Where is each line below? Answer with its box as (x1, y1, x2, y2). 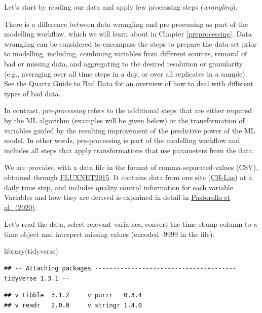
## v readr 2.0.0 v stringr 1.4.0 (4, 301, 142, 309)
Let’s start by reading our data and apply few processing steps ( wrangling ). (4, 2, 238, 12)
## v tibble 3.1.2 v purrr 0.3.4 (4, 292, 142, 299)
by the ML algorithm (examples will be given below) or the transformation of (4, 115, 245, 125)
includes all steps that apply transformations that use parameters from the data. (4, 145, 254, 155)
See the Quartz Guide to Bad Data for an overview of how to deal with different (4, 78, 253, 89)
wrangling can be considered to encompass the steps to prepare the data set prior (4, 38, 257, 49)
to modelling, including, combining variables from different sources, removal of (4, 48, 247, 59)
